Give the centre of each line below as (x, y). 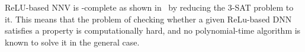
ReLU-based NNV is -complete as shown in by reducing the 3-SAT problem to (149, 7)
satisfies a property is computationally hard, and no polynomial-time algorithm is (153, 30)
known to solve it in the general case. (72, 42)
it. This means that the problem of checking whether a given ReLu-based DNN (148, 19)
